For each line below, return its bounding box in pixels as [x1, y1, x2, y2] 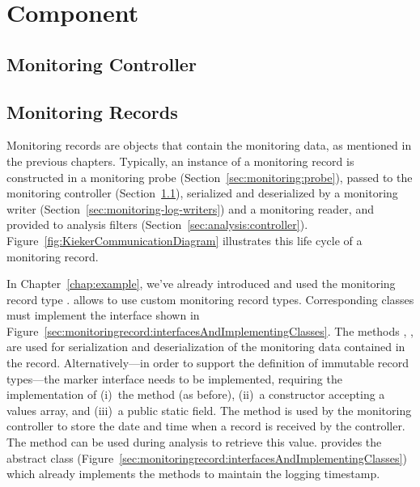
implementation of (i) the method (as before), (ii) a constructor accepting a [6, 386, 385, 403]
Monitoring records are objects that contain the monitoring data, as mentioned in [6, 137, 412, 154]
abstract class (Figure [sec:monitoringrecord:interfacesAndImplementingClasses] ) [6, 449, 407, 466]
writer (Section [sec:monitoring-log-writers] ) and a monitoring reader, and [6, 200, 374, 217]
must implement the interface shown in [6, 307, 200, 324]
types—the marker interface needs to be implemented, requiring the [6, 370, 342, 387]
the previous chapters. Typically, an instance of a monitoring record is [6, 152, 354, 169]
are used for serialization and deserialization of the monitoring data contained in [6, 338, 405, 355]
